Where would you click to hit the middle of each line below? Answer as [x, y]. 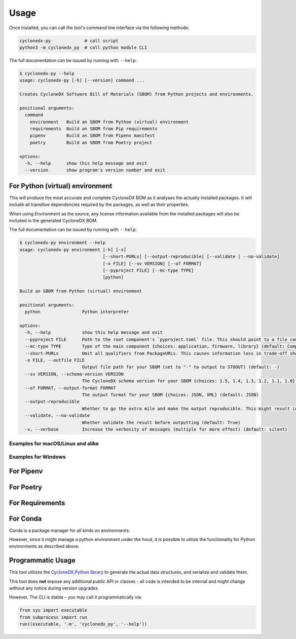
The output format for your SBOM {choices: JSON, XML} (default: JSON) [170, 395]
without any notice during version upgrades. [54, 588]
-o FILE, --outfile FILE [55, 360]
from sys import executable [53, 610]
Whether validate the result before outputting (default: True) [161, 422]
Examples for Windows [37, 457]
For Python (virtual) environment [61, 186]
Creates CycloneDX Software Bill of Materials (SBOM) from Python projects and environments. [137, 94]
